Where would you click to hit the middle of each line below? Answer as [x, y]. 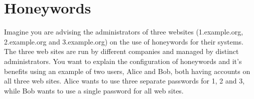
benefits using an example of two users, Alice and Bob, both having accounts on [127, 71]
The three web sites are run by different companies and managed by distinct [121, 51]
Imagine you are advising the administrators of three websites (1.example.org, [124, 32]
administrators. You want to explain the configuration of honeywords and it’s [123, 61]
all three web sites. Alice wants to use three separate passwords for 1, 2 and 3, [124, 81]
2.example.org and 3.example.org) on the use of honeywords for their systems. [124, 41]
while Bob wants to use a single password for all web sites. [94, 90]
